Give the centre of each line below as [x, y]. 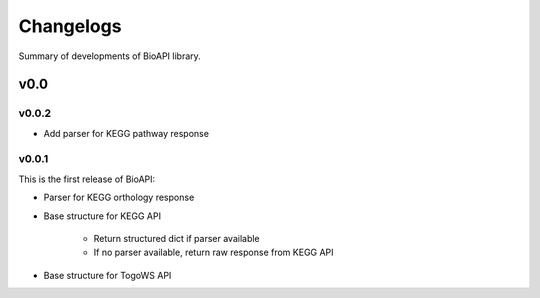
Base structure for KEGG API [102, 216]
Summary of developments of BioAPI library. [110, 56]
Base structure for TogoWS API [107, 275]
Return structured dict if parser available [176, 239]
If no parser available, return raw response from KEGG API [213, 252]
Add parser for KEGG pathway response [126, 133]
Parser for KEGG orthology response [119, 197]
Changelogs [70, 26]
